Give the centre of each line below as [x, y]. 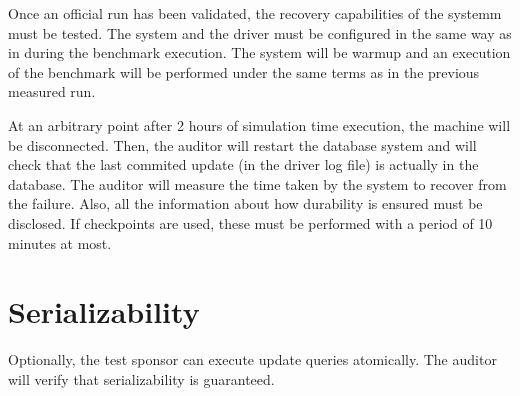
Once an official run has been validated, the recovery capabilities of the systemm [255, 13]
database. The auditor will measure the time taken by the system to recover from [257, 183]
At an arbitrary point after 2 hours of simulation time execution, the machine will [259, 124]
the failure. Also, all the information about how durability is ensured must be [245, 203]
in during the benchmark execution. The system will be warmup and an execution [259, 52]
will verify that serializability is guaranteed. [141, 378]
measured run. [52, 91]
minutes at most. [60, 242]
